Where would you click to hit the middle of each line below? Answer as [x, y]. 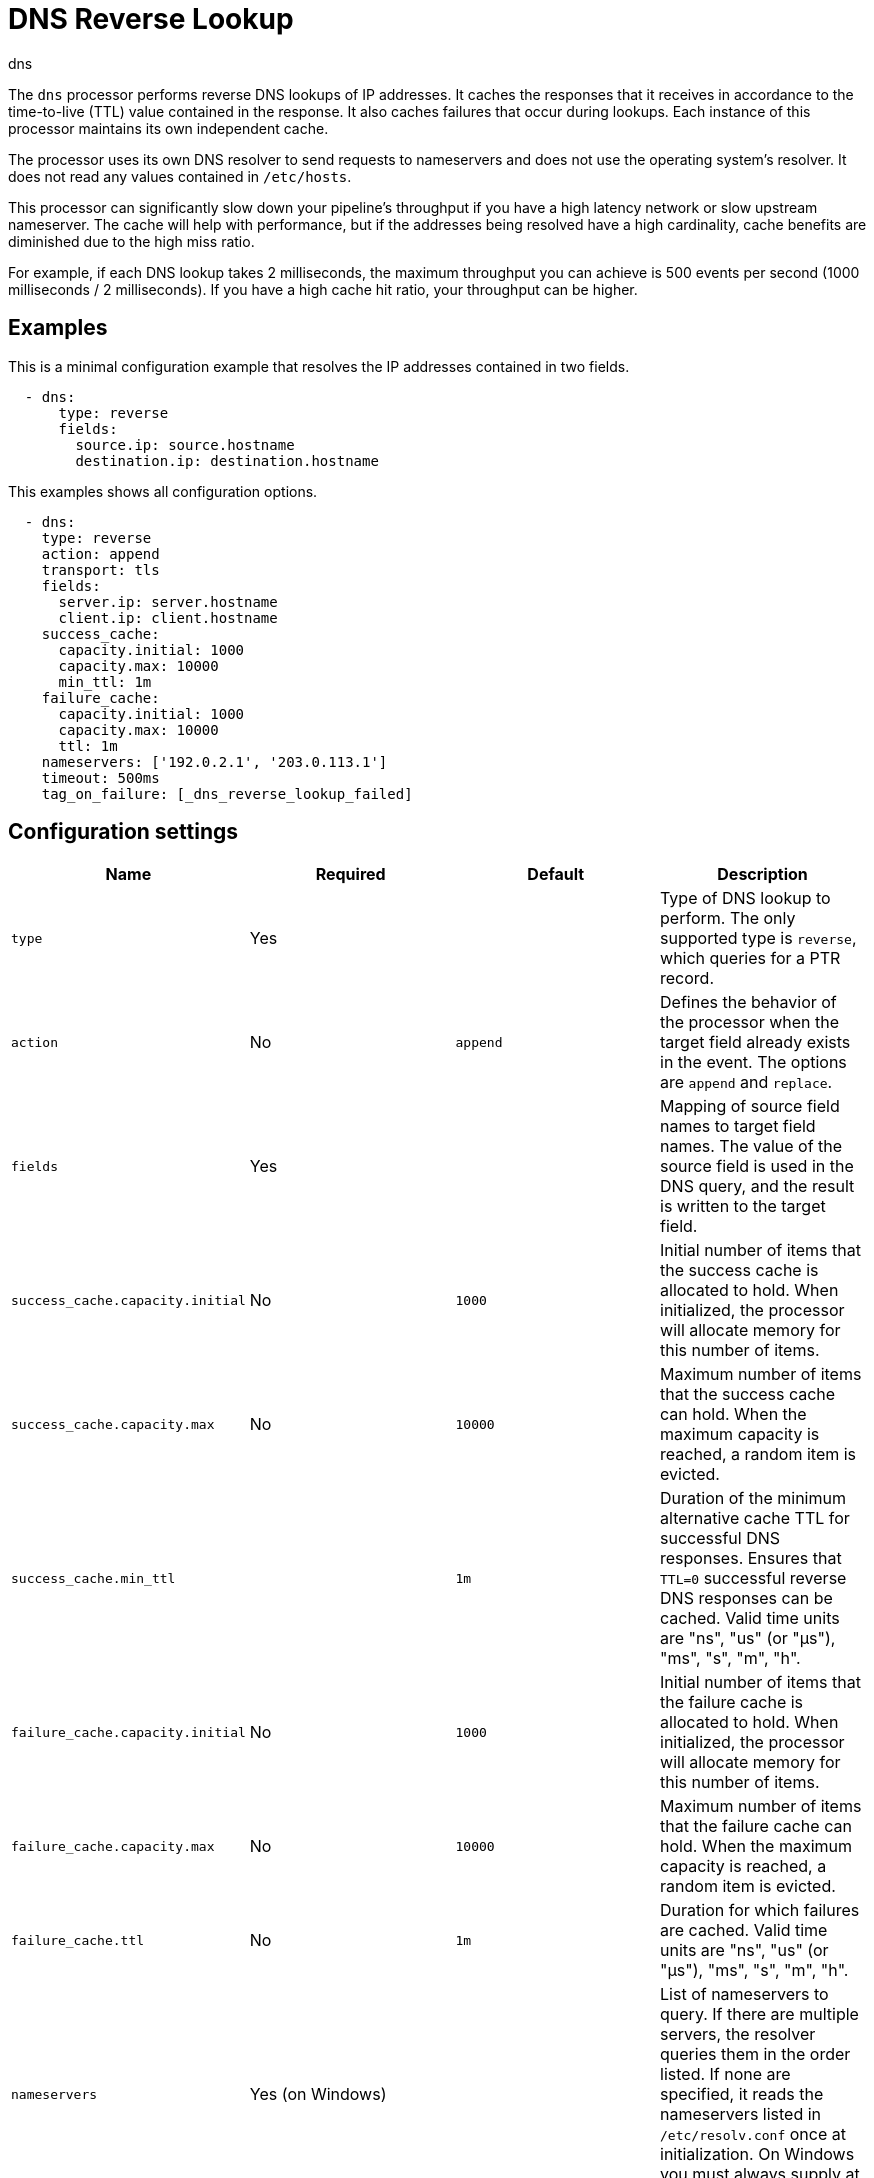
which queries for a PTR [750, 958]
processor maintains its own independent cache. [168, 128]
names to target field [738, 1126]
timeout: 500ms [100, 777]
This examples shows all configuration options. [163, 491]
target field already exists [755, 1042]
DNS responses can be [746, 1598]
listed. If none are [725, 2074]
